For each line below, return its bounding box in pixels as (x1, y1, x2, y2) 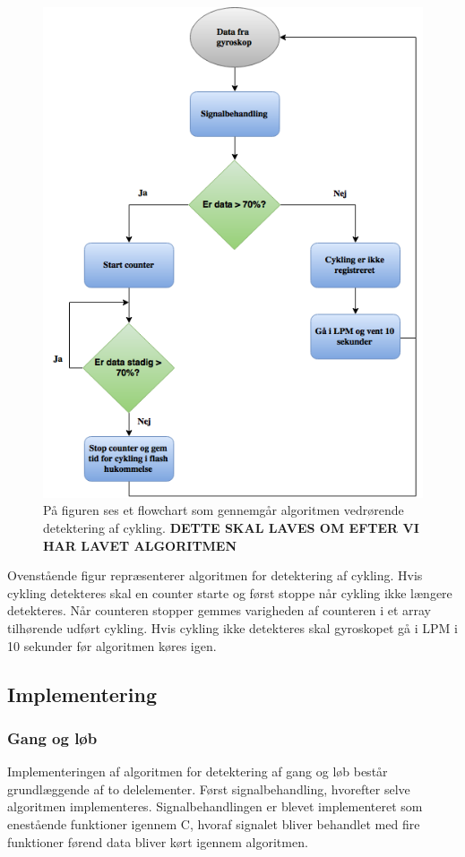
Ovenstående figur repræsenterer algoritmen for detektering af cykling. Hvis (7, 566, 423, 585)
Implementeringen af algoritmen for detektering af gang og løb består (7, 762, 388, 781)
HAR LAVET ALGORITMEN (43, 536, 237, 554)
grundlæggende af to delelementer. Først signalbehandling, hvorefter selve (7, 779, 410, 798)
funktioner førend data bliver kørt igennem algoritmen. (7, 832, 308, 851)
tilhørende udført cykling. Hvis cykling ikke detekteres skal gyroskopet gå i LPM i (7, 619, 458, 638)
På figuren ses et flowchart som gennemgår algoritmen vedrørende (43, 501, 404, 519)
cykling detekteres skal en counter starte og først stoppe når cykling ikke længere (7, 583, 452, 602)
